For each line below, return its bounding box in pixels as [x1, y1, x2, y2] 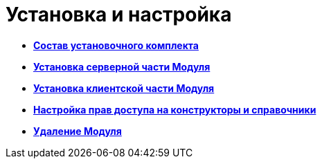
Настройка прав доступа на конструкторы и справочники [33, 103, 316, 116]
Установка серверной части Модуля [33, 60, 211, 73]
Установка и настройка [6, 3, 232, 26]
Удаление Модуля [33, 125, 122, 137]
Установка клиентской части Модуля [33, 82, 215, 94]
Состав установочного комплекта [33, 39, 199, 51]
